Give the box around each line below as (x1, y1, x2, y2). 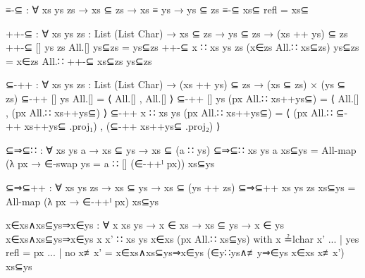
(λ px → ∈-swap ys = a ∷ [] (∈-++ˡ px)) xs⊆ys (6, 156, 215, 171)
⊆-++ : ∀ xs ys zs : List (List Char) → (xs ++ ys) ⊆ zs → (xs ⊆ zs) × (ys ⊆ (6, 77, 346, 92)
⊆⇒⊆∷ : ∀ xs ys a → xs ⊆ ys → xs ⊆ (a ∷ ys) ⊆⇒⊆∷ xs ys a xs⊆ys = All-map (6, 142, 357, 157)
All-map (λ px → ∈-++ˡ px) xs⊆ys (6, 193, 159, 208)
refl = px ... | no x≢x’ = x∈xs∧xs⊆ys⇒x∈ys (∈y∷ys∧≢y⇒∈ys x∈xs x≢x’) (6, 245, 345, 260)
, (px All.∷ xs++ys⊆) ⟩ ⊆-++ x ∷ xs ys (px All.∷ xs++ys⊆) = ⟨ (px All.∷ (6, 104, 333, 119)
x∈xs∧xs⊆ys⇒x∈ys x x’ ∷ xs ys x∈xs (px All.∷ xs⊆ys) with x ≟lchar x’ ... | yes (6, 231, 359, 246)
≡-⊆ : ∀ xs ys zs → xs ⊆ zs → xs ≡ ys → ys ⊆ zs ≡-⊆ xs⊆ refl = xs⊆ (6, 2, 309, 16)
